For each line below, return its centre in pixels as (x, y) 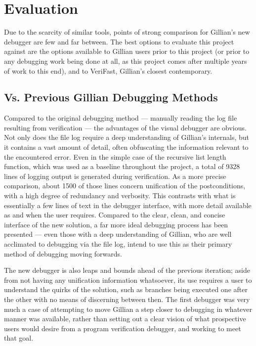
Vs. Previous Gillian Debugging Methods (111, 97)
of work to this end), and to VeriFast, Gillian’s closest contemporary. (108, 70)
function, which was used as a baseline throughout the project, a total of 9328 (122, 166)
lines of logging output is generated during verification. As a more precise (115, 176)
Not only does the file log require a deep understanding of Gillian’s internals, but (127, 137)
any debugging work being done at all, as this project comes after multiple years (126, 61)
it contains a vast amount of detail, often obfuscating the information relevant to (126, 147)
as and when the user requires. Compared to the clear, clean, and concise (115, 215)
